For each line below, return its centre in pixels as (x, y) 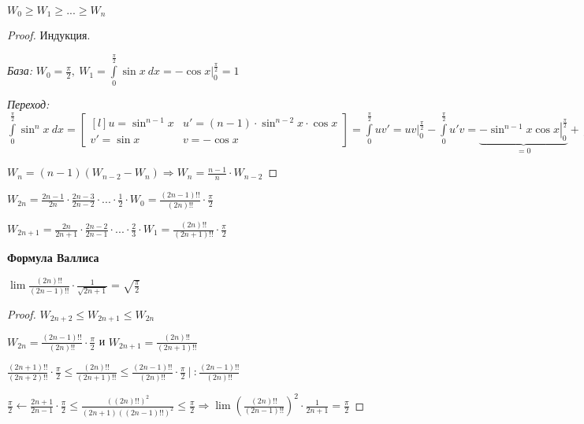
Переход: (28, 104)
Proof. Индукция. (49, 35)
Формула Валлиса (53, 258)
